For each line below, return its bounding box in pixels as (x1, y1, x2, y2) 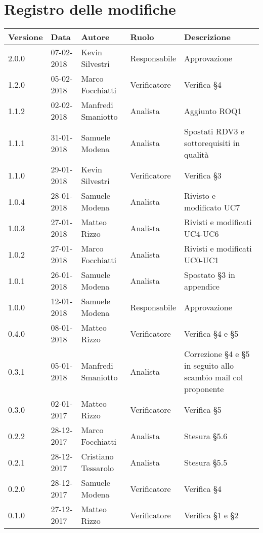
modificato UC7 (184, 201, 240, 214)
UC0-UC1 (184, 254, 219, 266)
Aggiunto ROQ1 (184, 104, 242, 117)
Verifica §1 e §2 (184, 509, 239, 521)
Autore (81, 31, 110, 43)
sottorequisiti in (184, 137, 240, 149)
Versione (8, 31, 43, 43)
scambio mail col (184, 371, 243, 383)
